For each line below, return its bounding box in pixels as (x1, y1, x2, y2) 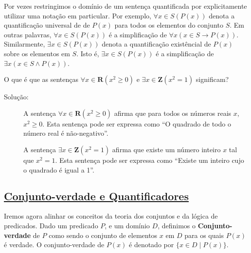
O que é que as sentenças (4, 74, 79, 84)
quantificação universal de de (4, 20, 90, 30)
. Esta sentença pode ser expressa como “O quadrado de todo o (42, 118, 231, 128)
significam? (196, 74, 229, 84)
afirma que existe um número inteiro (112, 144, 221, 154)
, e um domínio (105, 220, 150, 230)
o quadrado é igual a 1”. (23, 164, 94, 174)
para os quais (184, 230, 224, 240)
